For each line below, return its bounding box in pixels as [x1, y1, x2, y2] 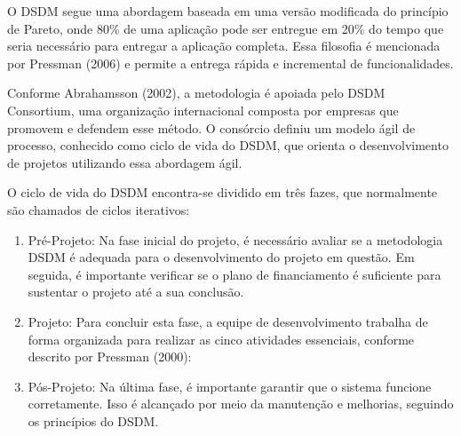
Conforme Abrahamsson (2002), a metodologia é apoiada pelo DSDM [7, 83, 385, 102]
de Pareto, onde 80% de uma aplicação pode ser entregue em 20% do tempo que [7, 19, 444, 37]
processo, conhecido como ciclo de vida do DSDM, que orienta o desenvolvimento [7, 136, 449, 155]
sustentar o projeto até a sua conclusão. [28, 282, 244, 301]
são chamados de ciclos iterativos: [7, 200, 190, 218]
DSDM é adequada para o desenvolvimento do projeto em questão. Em [28, 248, 415, 266]
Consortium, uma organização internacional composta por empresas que [7, 100, 399, 119]
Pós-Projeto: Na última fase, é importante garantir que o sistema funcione [28, 377, 432, 395]
